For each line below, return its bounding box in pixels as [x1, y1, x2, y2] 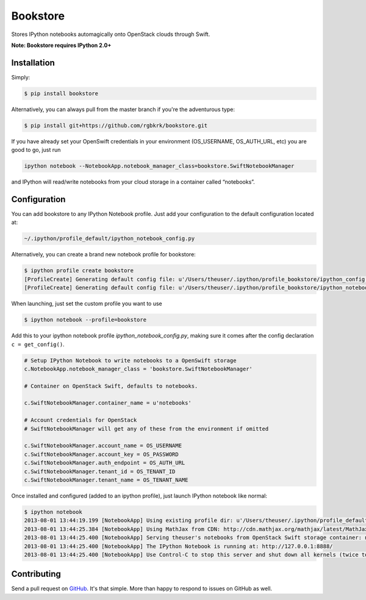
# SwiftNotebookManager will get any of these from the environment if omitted [24, 425, 269, 432]
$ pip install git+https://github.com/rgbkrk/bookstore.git [24, 122, 208, 129]
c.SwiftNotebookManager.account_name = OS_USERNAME [24, 443, 182, 449]
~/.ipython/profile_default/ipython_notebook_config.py [24, 235, 195, 242]
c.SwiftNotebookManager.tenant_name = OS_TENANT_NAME [24, 476, 188, 483]
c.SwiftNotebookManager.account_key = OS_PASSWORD [24, 450, 179, 458]
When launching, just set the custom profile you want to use [11, 300, 163, 308]
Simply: [11, 73, 30, 81]
